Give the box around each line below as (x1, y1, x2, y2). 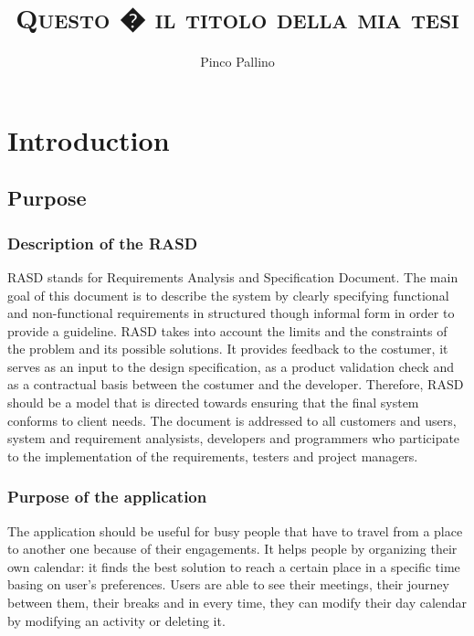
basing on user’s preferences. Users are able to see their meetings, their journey (7, 575, 449, 594)
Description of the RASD (7, 231, 198, 254)
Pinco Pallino (200, 52, 275, 71)
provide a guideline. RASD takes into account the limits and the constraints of (7, 321, 448, 340)
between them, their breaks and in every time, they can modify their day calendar (7, 593, 468, 612)
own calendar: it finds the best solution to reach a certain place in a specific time (7, 556, 460, 576)
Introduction (7, 121, 170, 158)
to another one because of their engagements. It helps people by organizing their (7, 539, 458, 558)
